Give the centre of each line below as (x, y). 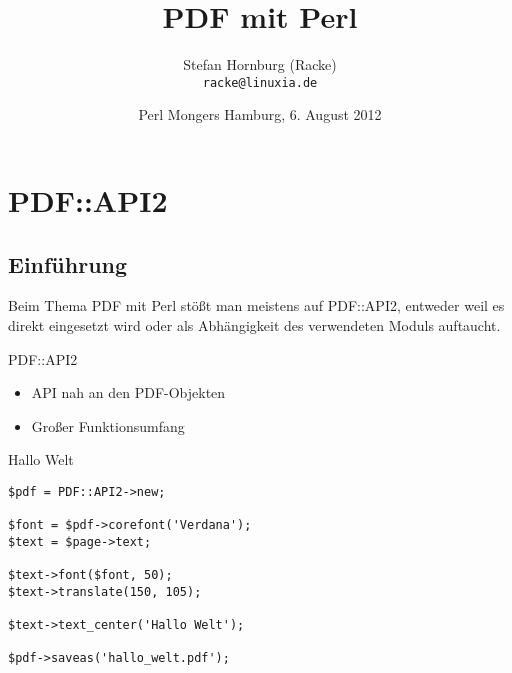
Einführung (68, 263)
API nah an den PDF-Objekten (128, 392)
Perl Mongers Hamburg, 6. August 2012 (260, 114)
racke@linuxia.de (260, 82)
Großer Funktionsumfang (108, 425)
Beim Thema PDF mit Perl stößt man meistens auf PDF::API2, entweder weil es (256, 305)
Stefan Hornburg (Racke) (260, 64)
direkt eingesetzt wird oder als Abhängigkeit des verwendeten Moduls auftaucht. (254, 324)
